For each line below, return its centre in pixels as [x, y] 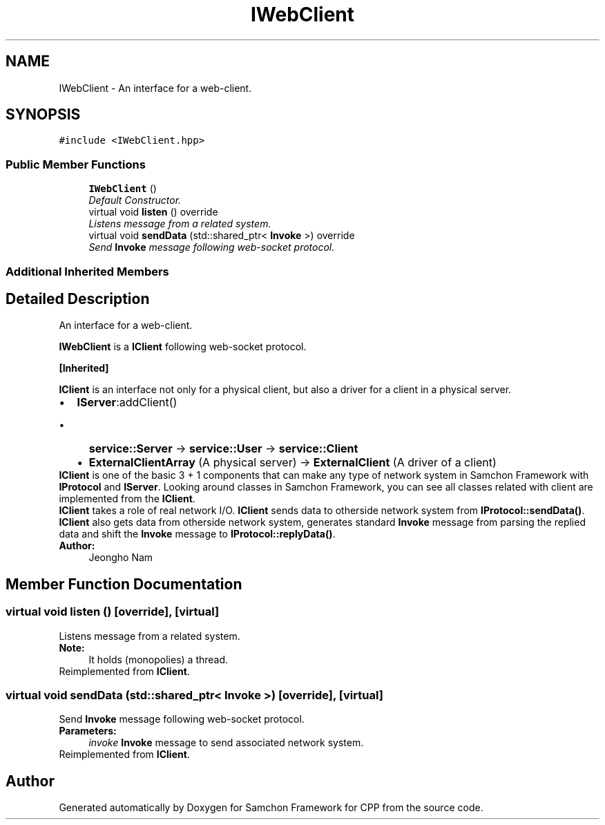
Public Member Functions [76, 164]
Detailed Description [78, 298]
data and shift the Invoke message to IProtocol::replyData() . [197, 534]
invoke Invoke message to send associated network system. [226, 743]
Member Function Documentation [124, 584]
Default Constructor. [135, 200]
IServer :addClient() [127, 402]
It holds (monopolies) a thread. [159, 659]
